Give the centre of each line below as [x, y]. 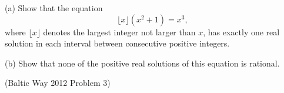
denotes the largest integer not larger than [119, 31]
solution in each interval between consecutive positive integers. [117, 43]
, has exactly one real [241, 31]
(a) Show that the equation [54, 8]
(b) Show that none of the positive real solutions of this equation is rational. [142, 63]
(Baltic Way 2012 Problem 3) [58, 83]
